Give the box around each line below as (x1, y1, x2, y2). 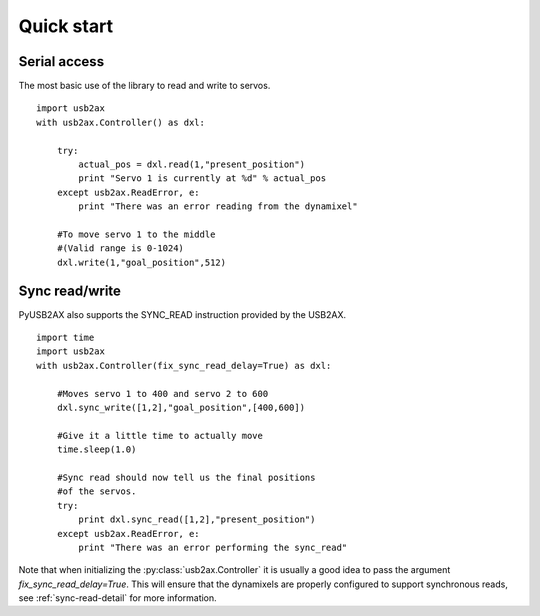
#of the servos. (56, 486, 137, 497)
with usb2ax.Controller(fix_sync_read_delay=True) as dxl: (36, 360, 332, 371)
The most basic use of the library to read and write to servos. (18, 80, 271, 92)
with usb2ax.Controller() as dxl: (36, 116, 205, 128)
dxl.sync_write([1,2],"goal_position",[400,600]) (56, 402, 305, 413)
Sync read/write (18, 282, 122, 299)
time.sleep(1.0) (56, 444, 137, 455)
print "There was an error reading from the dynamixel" (78, 201, 359, 212)
